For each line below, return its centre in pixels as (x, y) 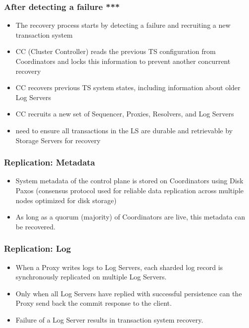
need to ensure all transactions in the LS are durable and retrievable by (124, 130)
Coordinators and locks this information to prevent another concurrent (123, 61)
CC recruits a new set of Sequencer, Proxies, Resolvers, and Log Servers (125, 114)
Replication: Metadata (50, 162)
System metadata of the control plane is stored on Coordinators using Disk (129, 181)
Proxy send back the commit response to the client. (94, 303)
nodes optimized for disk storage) (66, 200)
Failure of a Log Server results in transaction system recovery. (109, 319)
